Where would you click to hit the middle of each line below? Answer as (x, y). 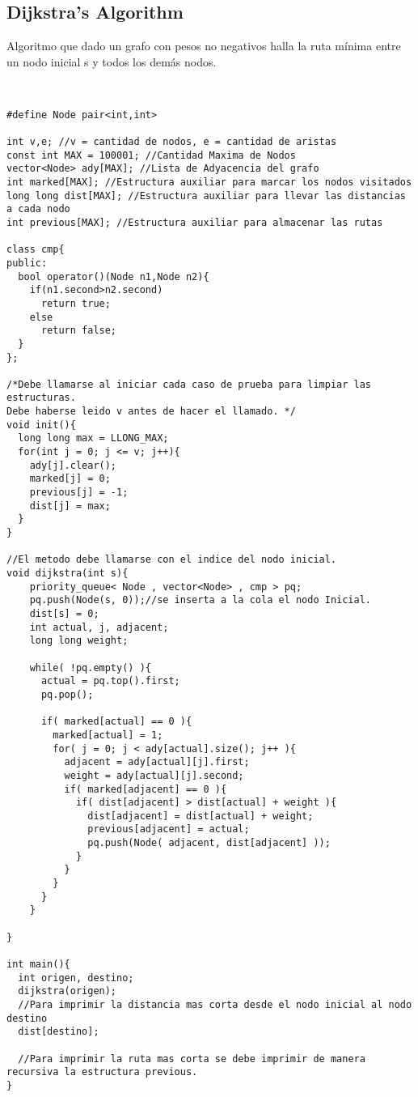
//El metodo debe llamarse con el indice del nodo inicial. (172, 560)
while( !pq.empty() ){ (90, 668)
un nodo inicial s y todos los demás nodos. (112, 61)
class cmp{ (36, 250)
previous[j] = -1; (79, 493)
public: (27, 263)
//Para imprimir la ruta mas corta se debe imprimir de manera (192, 1059)
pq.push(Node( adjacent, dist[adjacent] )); (209, 843)
